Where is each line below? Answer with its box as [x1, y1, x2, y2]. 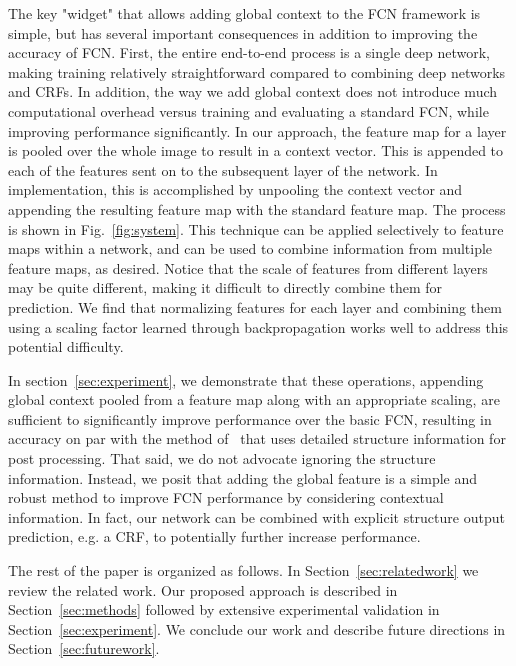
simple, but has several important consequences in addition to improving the [8, 22, 478, 43]
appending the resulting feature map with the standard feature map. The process [8, 198, 506, 219]
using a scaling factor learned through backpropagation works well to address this [8, 316, 509, 337]
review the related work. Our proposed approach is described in [8, 579, 398, 600]
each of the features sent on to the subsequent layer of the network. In [8, 159, 438, 180]
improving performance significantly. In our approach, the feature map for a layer [8, 120, 507, 141]
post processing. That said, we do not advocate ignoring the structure [8, 448, 436, 469]
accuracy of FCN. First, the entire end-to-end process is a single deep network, [8, 42, 490, 63]
